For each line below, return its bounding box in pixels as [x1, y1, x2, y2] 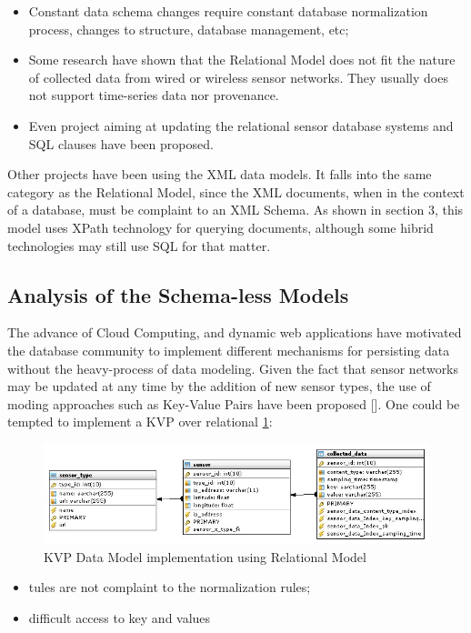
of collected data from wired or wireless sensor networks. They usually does [28, 67, 448, 86]
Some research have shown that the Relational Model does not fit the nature [28, 50, 456, 69]
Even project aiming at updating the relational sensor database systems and [28, 116, 454, 135]
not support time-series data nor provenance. [28, 85, 279, 105]
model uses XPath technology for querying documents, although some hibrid [7, 217, 434, 236]
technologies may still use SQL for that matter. [7, 236, 271, 255]
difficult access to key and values [28, 608, 211, 627]
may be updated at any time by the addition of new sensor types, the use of [7, 377, 431, 396]
